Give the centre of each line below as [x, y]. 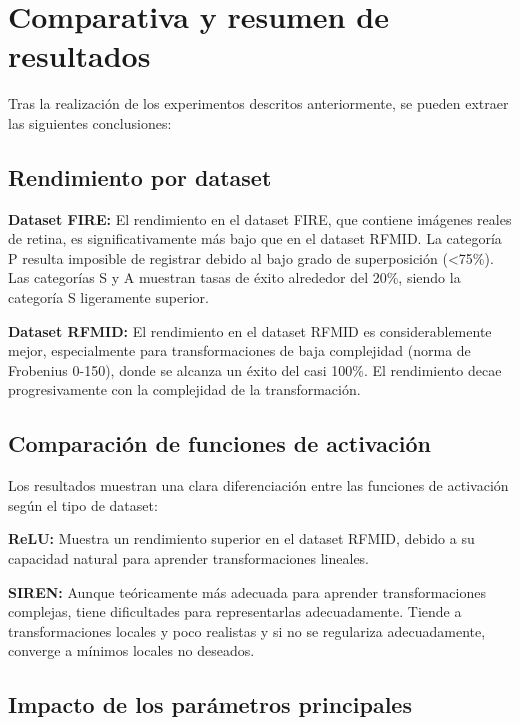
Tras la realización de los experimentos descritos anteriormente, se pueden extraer [258, 103]
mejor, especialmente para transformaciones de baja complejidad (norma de [239, 350]
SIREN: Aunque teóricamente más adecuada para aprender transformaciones [247, 591]
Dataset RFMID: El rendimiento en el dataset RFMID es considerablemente [250, 330]
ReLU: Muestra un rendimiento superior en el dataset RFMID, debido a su [241, 538]
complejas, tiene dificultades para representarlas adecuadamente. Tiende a [235, 611]
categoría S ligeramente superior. [108, 297]
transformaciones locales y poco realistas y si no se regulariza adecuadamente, [247, 630]
